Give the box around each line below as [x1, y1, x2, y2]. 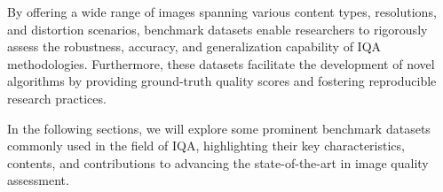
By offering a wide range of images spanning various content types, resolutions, [7, 3, 437, 20]
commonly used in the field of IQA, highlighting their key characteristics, [7, 136, 405, 155]
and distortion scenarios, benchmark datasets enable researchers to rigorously [7, 19, 428, 38]
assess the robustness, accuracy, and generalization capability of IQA [7, 37, 382, 56]
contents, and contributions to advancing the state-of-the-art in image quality [7, 153, 429, 172]
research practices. [7, 88, 107, 107]
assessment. [7, 171, 69, 189]
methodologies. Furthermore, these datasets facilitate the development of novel [7, 54, 435, 73]
